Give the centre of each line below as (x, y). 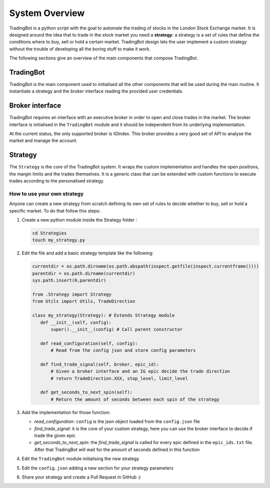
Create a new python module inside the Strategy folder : (79, 220)
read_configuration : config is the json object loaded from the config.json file (117, 421)
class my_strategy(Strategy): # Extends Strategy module (103, 315)
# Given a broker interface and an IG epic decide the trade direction (140, 371)
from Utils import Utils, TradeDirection (84, 301)
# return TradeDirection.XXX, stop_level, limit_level (119, 378)
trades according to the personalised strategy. (57, 181)
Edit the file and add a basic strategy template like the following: (87, 253)
